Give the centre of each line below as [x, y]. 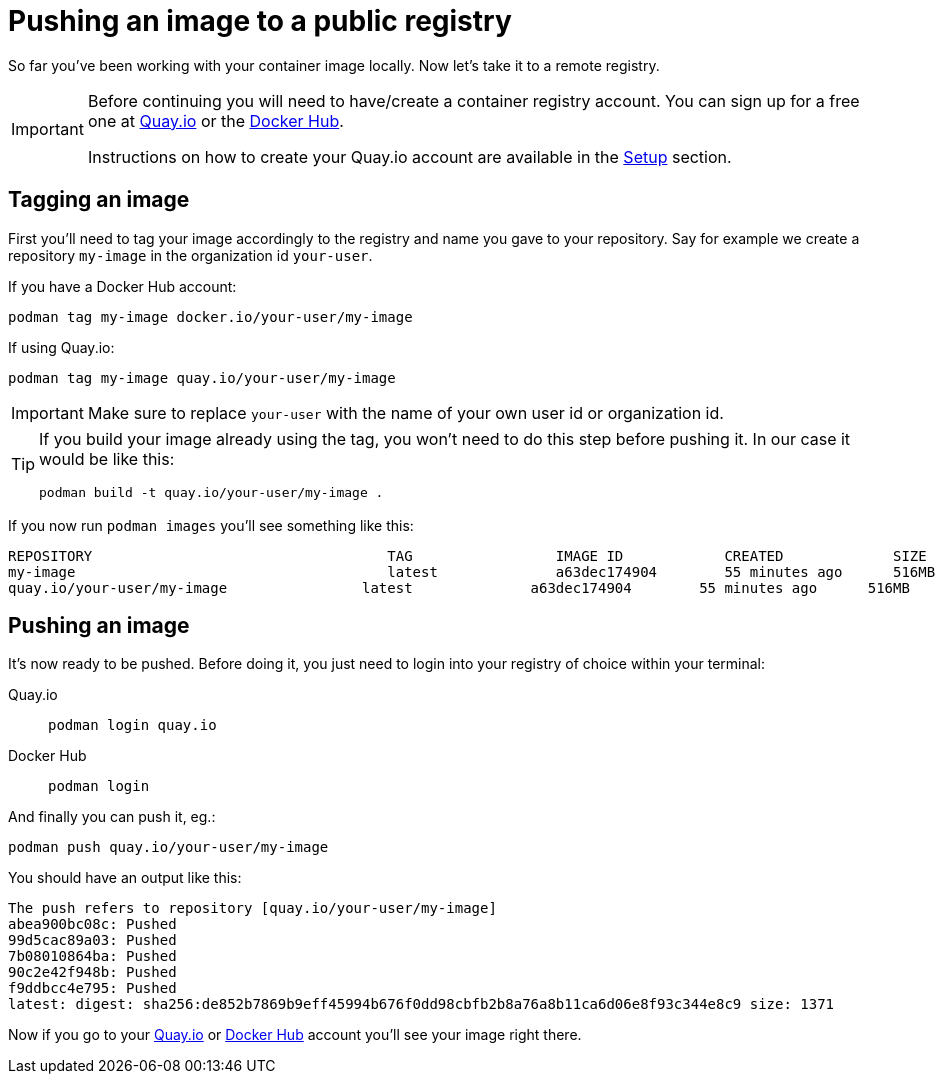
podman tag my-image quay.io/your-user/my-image [202, 377]
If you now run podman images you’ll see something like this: [211, 525]
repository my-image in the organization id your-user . [190, 255]
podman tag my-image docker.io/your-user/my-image [210, 316]
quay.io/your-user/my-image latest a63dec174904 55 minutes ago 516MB [459, 587]
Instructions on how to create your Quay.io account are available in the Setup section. [409, 156]
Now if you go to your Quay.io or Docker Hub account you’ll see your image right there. [295, 1035]
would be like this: [107, 458]
